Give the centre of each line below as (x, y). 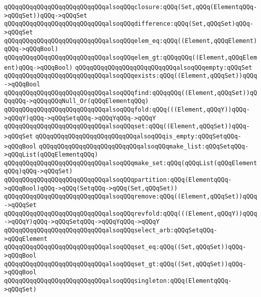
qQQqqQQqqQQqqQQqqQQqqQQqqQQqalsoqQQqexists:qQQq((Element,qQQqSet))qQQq (131, 76)
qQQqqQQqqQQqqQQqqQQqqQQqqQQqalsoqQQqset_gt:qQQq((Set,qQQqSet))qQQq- (125, 264)
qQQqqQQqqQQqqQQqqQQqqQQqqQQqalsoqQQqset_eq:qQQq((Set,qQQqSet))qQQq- (125, 247)
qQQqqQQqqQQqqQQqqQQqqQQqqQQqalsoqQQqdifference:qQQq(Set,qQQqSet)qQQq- (129, 24)
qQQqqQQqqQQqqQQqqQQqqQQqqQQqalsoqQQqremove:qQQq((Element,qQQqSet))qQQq (131, 197)
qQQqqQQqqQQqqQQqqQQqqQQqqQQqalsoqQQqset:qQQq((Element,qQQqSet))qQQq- (127, 127)
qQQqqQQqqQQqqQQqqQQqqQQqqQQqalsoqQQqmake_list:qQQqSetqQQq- (144, 146)
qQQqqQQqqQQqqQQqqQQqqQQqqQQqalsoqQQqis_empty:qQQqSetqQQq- (138, 136)
